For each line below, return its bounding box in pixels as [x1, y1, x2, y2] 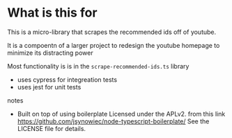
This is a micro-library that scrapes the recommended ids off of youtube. [7, 28, 217, 36]
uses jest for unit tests [17, 83, 82, 91]
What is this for [7, 5, 98, 21]
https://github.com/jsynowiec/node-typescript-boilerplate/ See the [17, 117, 210, 126]
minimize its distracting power [7, 49, 93, 57]
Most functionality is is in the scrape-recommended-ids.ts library [7, 62, 190, 70]
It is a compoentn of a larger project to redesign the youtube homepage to [7, 41, 220, 49]
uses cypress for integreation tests [17, 75, 117, 84]
